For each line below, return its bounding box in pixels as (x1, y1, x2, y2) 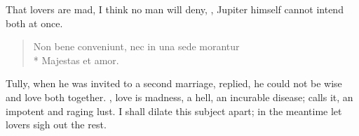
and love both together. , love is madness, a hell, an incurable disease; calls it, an (6, 89, 353, 104)
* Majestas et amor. (33, 52, 119, 67)
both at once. (6, 15, 63, 30)
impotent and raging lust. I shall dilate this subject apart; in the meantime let (6, 103, 342, 118)
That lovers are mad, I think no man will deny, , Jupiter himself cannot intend (6, 2, 344, 16)
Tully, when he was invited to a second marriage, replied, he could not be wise (6, 76, 342, 91)
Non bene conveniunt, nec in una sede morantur (33, 39, 240, 54)
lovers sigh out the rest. (6, 117, 107, 132)
